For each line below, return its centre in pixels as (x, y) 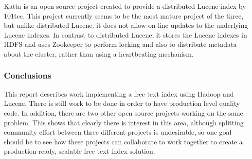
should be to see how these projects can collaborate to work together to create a (123, 141)
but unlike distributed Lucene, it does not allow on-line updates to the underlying (126, 25)
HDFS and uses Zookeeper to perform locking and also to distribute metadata (120, 44)
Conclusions (28, 75)
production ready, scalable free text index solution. (80, 151)
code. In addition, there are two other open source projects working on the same (124, 112)
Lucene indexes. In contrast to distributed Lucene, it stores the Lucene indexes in (126, 34)
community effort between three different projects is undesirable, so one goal (118, 132)
